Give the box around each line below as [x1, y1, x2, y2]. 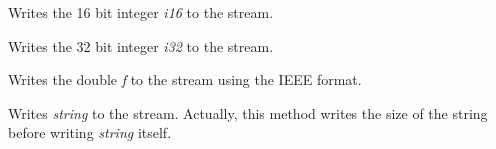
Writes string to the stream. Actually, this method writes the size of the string [8, 102, 488, 123]
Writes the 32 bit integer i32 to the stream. [8, 35, 274, 56]
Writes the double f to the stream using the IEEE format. [8, 69, 362, 90]
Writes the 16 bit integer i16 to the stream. [8, 2, 274, 22]
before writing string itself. [8, 122, 172, 143]
